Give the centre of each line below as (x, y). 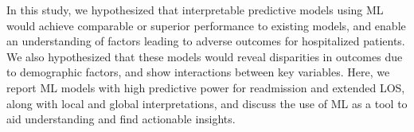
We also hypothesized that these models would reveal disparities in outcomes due (205, 56)
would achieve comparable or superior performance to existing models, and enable (206, 25)
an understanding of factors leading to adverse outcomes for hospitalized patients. (206, 41)
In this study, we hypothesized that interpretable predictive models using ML (195, 10)
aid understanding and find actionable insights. (121, 119)
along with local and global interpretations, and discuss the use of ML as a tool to (207, 103)
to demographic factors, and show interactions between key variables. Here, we (198, 72)
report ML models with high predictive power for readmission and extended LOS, (206, 87)
